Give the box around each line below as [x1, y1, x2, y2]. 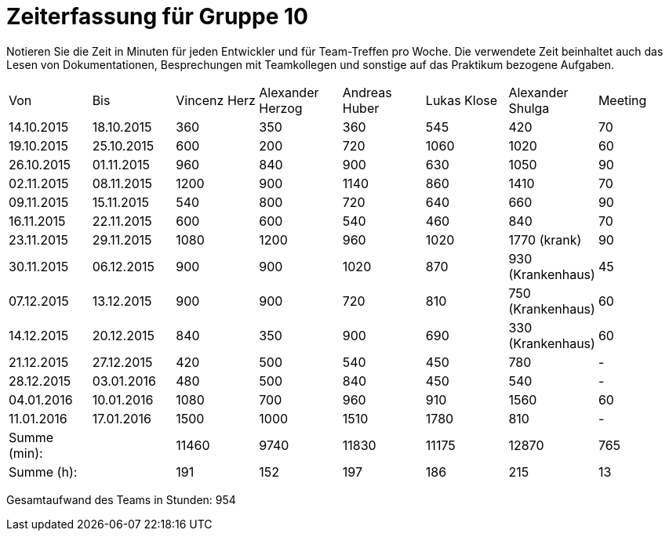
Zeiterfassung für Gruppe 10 [6, 3, 308, 30]
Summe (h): [9, 463, 78, 480]
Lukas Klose [425, 92, 498, 108]
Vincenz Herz [176, 92, 256, 108]
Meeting [598, 92, 647, 108]
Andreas [342, 84, 392, 100]
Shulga [508, 100, 550, 116]
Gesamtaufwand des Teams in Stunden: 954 [6, 492, 236, 506]
